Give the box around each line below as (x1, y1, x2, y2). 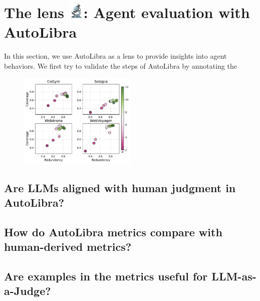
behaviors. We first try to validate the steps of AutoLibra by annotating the (4, 60, 237, 71)
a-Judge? (4, 283, 51, 298)
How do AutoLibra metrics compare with (4, 224, 222, 239)
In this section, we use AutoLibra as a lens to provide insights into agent (4, 51, 227, 61)
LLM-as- (211, 268, 256, 283)
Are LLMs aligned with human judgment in (4, 180, 236, 195)
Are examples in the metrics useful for (4, 268, 208, 283)
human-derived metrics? (4, 239, 132, 254)
